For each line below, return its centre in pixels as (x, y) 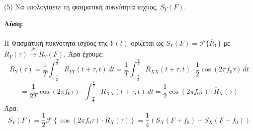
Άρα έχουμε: (86, 54)
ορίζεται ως (147, 42)
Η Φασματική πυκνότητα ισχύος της (56, 42)
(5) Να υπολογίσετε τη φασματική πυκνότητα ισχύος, (81, 6)
